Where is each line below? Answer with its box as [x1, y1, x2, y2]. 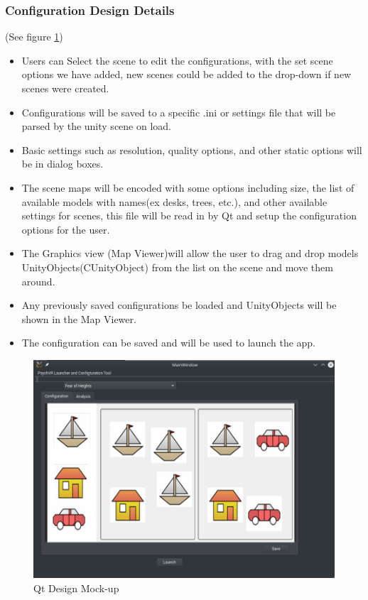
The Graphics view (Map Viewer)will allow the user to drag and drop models [21, 246, 359, 261]
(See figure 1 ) [5, 29, 63, 44]
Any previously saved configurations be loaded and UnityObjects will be [21, 298, 337, 312]
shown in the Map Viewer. [21, 311, 136, 326]
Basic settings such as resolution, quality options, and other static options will [21, 142, 362, 157]
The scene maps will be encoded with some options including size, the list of [21, 180, 355, 195]
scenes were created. [21, 81, 109, 95]
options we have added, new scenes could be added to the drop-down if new [21, 67, 352, 82]
